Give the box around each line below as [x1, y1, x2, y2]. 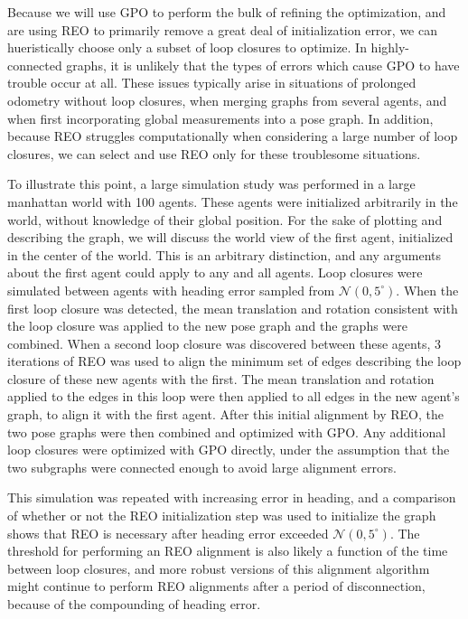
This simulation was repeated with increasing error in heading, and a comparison [7, 488, 456, 507]
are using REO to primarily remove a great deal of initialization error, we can [7, 20, 437, 39]
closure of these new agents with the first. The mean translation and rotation [7, 369, 435, 388]
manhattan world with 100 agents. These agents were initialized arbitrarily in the [7, 192, 458, 211]
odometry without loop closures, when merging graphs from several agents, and [7, 90, 447, 109]
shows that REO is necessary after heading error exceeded [7, 523, 329, 542]
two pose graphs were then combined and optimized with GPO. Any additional [7, 422, 446, 441]
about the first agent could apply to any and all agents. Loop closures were [7, 263, 423, 282]
